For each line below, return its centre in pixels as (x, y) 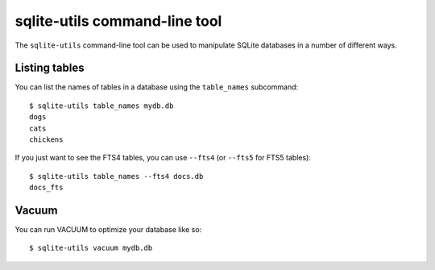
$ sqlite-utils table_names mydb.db (101, 106)
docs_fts (46, 188)
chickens (46, 140)
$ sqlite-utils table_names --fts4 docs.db (116, 176)
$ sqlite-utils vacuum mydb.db (91, 248)
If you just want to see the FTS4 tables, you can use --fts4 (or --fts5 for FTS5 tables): (163, 158)
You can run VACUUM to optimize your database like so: (108, 230)
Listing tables (50, 68)
